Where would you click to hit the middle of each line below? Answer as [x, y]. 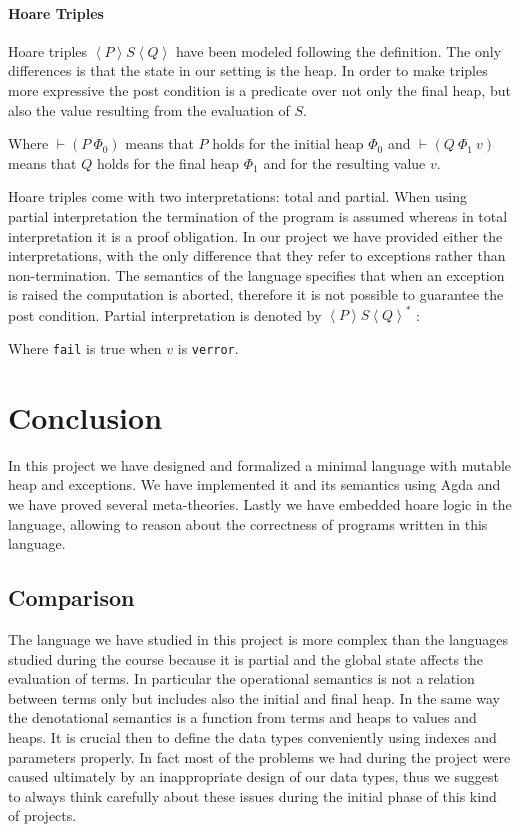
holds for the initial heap [288, 143]
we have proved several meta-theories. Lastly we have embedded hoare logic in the [260, 503]
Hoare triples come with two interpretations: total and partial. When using [237, 196]
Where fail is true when [85, 348]
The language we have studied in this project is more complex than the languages [258, 638]
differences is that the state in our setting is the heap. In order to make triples [248, 70]
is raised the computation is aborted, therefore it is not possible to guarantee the [256, 294]
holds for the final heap [168, 162]
